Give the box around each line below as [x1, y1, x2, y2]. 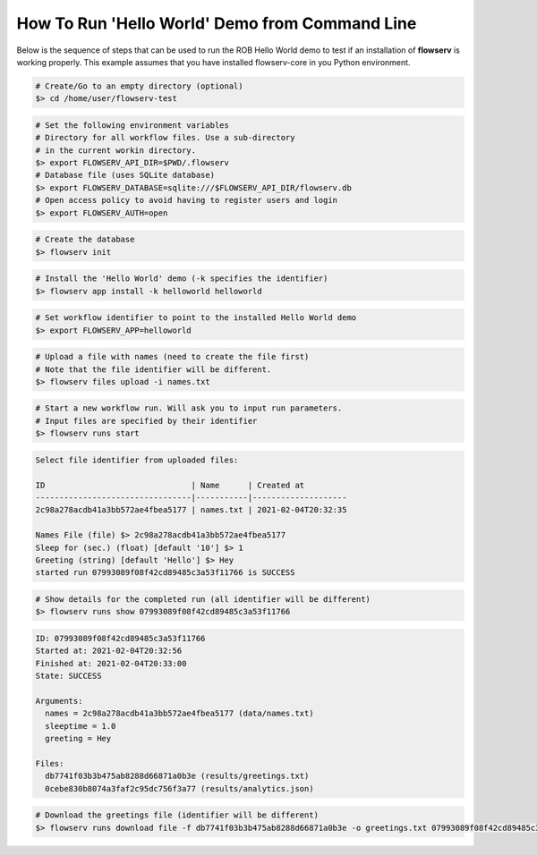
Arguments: [35, 696, 83, 706]
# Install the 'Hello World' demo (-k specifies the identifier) [35, 274, 328, 284]
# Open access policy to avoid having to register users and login [35, 195, 338, 206]
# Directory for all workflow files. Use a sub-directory [35, 132, 295, 143]
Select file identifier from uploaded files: [35, 454, 239, 465]
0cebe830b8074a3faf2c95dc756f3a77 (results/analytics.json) [45, 783, 314, 793]
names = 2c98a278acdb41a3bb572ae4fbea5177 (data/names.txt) [45, 708, 314, 719]
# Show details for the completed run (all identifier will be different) [35, 594, 371, 604]
